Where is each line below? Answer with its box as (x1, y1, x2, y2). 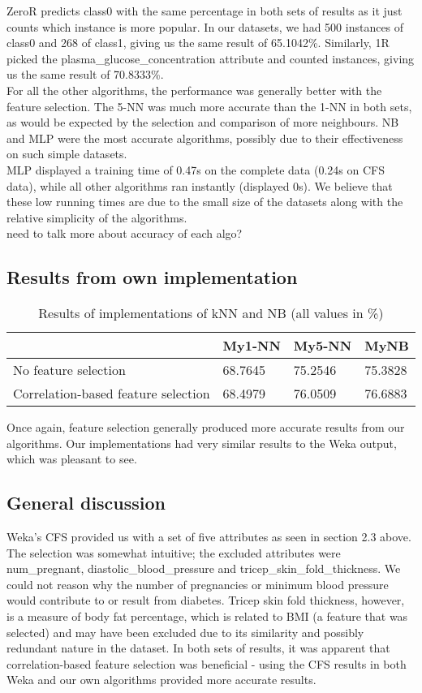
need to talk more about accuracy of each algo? (6, 225, 243, 242)
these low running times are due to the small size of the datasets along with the (6, 193, 403, 210)
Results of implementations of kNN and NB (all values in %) (38, 303, 384, 323)
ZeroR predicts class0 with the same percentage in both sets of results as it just (6, 2, 403, 19)
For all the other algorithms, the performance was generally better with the (6, 81, 382, 98)
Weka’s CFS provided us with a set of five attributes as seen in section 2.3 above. (6, 528, 411, 545)
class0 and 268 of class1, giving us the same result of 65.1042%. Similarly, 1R (6, 34, 390, 51)
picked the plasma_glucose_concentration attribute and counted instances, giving (6, 49, 415, 67)
